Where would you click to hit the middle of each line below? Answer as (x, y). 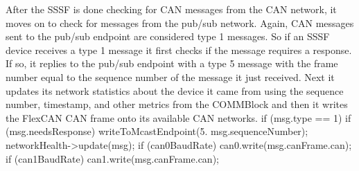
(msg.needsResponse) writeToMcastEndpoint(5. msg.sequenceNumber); (157, 131)
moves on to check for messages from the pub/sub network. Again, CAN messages (180, 22)
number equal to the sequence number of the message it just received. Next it (170, 76)
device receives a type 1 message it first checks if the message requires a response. (179, 49)
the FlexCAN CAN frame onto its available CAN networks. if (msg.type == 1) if (178, 117)
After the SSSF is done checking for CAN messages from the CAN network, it (171, 9)
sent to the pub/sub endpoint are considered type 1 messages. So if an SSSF (168, 36)
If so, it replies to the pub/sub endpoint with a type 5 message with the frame (172, 63)
